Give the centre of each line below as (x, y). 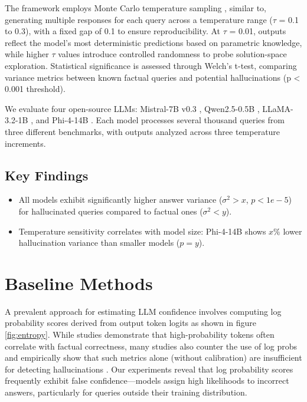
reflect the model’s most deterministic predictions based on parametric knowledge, (153, 42)
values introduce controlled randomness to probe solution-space (172, 54)
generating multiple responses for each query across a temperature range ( (139, 19)
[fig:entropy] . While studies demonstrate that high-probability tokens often (140, 335)
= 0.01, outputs (258, 31)
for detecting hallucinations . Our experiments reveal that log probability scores (149, 369)
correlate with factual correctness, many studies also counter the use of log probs (151, 346)
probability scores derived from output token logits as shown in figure (131, 323)
